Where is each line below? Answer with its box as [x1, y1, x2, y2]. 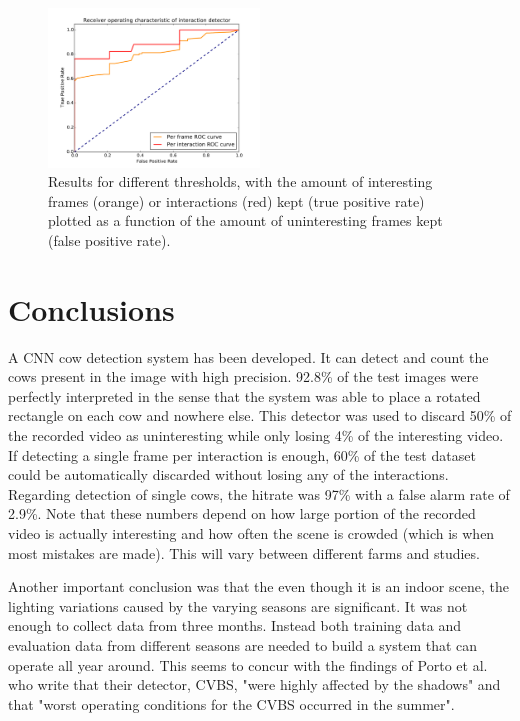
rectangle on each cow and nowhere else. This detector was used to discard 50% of [8, 405, 512, 426]
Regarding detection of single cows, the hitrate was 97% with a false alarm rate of [8, 483, 510, 504]
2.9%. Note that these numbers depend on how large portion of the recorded [8, 503, 476, 524]
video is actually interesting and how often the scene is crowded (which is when [8, 523, 495, 544]
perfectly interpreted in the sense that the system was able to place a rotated [8, 385, 481, 406]
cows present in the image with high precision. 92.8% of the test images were [8, 366, 479, 387]
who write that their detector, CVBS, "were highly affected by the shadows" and [8, 674, 501, 695]
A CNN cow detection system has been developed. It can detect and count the [8, 346, 489, 367]
